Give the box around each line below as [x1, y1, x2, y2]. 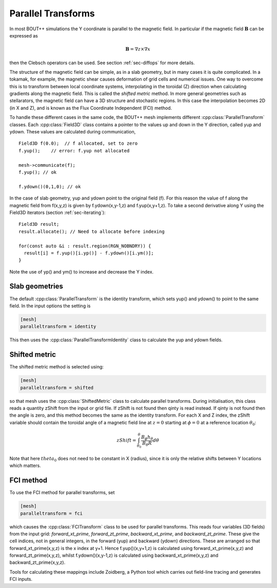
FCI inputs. [9, 576, 33, 582]
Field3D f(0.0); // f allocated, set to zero [18, 141, 138, 146]
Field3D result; [18, 221, 60, 227]
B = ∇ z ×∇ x [125, 46, 151, 52]
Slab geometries [9, 282, 64, 291]
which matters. [9, 462, 41, 469]
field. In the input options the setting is [9, 303, 91, 309]
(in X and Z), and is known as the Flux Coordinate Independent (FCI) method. [9, 105, 172, 111]
